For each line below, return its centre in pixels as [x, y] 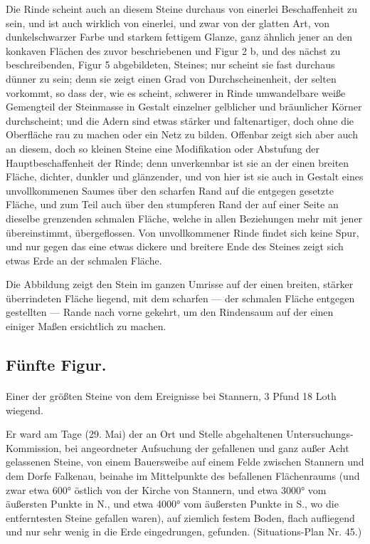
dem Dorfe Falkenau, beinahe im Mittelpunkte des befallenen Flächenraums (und [183, 476]
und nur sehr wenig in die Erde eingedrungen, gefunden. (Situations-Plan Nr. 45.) [184, 532]
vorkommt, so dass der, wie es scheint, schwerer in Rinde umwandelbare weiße [176, 92]
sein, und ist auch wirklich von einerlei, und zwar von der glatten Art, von [168, 22]
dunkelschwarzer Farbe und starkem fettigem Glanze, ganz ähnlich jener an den [179, 37]
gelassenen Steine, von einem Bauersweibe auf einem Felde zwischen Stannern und [185, 462]
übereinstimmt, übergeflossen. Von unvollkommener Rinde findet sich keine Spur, [183, 232]
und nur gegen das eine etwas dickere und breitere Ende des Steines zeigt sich [175, 246]
